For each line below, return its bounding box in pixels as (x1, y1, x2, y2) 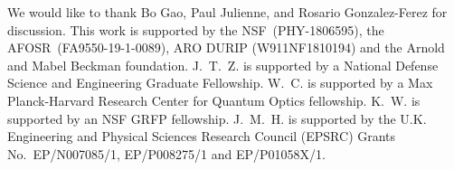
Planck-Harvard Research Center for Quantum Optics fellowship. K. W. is (7, 90, 421, 109)
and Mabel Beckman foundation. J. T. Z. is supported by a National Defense (7, 55, 439, 74)
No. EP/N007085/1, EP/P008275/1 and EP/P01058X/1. (7, 144, 326, 163)
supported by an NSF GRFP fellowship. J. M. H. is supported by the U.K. (7, 109, 427, 127)
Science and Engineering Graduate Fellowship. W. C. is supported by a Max (7, 73, 433, 92)
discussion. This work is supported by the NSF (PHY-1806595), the (7, 20, 384, 39)
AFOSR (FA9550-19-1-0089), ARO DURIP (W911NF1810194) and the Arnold (7, 38, 445, 57)
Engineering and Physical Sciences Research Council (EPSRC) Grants (7, 127, 396, 146)
